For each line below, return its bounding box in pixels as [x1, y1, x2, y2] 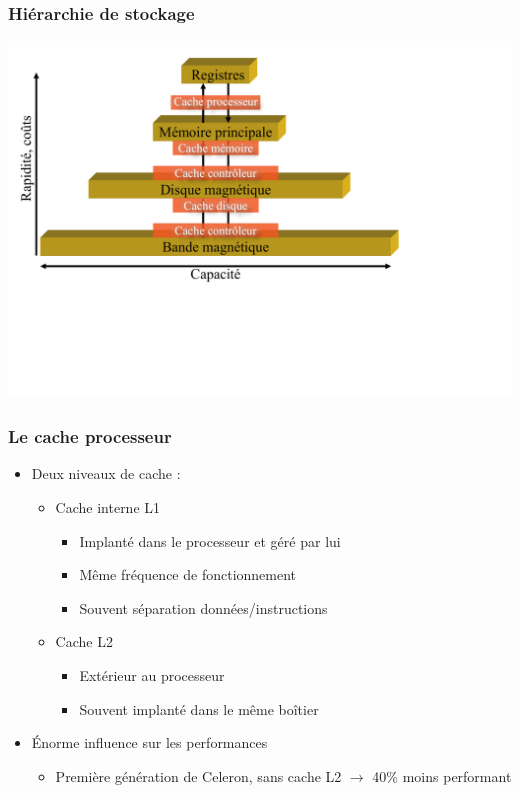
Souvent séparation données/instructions [79, 597, 328, 618]
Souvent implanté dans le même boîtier [79, 698, 319, 719]
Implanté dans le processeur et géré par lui [79, 530, 341, 551]
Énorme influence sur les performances [31, 732, 268, 753]
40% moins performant [372, 765, 512, 786]
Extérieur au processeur [79, 664, 225, 685]
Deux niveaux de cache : [31, 463, 181, 484]
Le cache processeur [8, 424, 172, 449]
